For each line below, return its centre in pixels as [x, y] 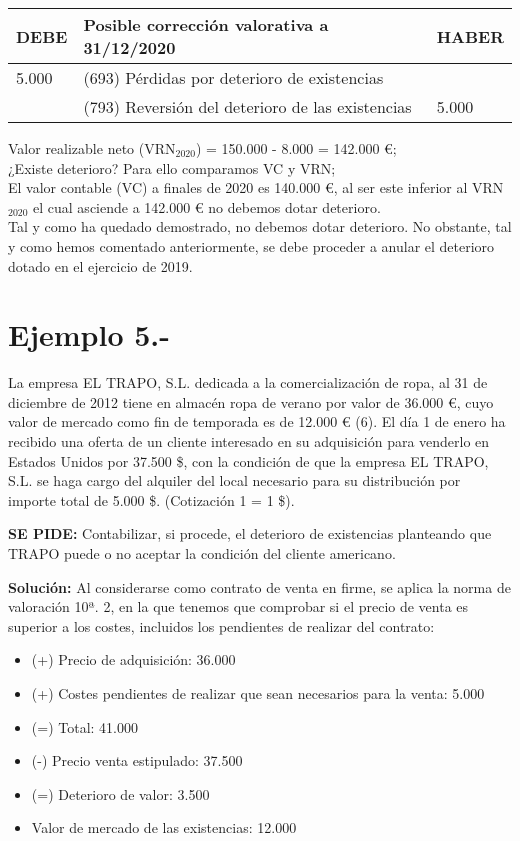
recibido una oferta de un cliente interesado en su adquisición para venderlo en [249, 441]
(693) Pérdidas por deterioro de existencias [233, 77]
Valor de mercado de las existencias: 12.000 [164, 827]
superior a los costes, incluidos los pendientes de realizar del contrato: [221, 625]
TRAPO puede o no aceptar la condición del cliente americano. [202, 553]
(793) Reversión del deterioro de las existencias [247, 106]
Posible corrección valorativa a [206, 24]
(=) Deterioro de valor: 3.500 [120, 793]
